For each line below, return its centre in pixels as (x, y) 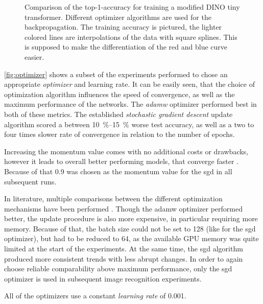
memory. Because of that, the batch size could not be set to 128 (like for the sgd (130, 228)
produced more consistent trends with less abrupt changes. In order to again (124, 258)
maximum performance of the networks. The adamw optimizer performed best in (130, 104)
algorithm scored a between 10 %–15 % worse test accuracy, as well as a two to (129, 124)
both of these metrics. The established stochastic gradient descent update (118, 114)
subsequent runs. (30, 181)
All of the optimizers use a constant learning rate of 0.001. (95, 296)
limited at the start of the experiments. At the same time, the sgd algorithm (124, 249)
